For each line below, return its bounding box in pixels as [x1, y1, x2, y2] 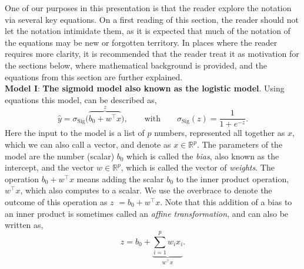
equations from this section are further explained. [5, 70, 183, 83]
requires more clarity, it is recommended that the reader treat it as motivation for [5, 47, 299, 60]
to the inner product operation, [176, 172, 289, 185]
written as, [5, 219, 44, 231]
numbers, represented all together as [154, 127, 285, 139]
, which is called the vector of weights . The [121, 161, 275, 173]
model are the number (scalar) [5, 149, 115, 162]
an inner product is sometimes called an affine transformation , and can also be [5, 207, 289, 219]
